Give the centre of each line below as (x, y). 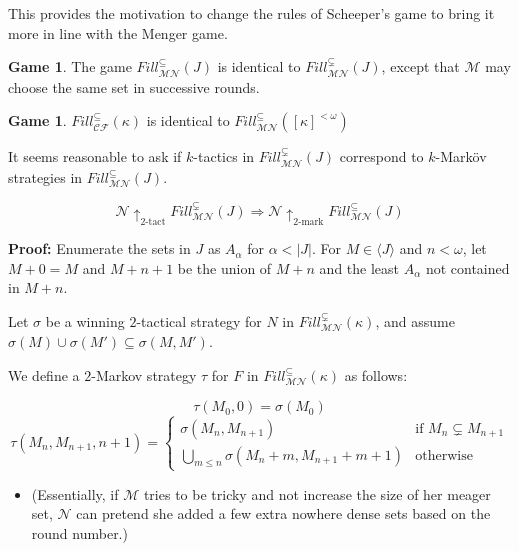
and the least (359, 267)
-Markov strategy (144, 374)
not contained (467, 267)
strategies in (45, 176)
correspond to (381, 156)
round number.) (79, 532)
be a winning (85, 320)
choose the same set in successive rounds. (134, 86)
